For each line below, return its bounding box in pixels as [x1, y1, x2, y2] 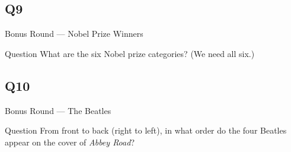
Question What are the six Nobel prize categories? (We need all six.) [5, 47, 255, 59]
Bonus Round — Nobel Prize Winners [5, 27, 143, 40]
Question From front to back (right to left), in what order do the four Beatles [5, 124, 287, 137]
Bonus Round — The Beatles [5, 104, 111, 116]
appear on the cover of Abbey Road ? [5, 135, 135, 148]
